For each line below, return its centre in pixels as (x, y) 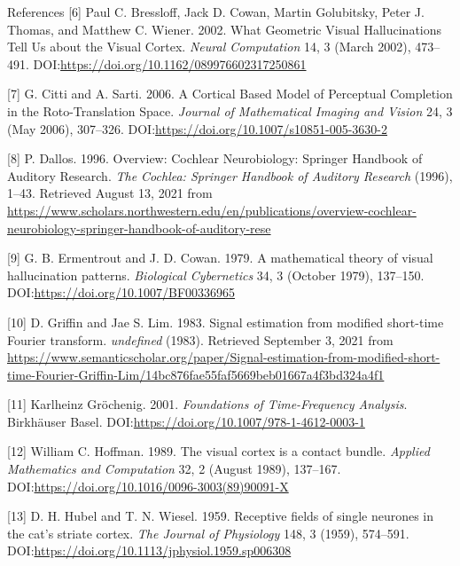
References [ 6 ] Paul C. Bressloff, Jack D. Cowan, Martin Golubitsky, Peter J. (216, 12)
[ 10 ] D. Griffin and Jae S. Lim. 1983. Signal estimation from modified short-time (226, 322)
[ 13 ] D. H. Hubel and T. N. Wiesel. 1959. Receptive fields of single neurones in (221, 516)
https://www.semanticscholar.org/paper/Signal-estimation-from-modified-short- (224, 357)
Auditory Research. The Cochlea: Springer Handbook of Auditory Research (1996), (230, 175)
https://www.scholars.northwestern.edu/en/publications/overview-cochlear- (212, 210)
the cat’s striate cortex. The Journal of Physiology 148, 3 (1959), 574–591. (208, 533)
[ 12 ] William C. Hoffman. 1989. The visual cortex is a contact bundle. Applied (218, 451)
